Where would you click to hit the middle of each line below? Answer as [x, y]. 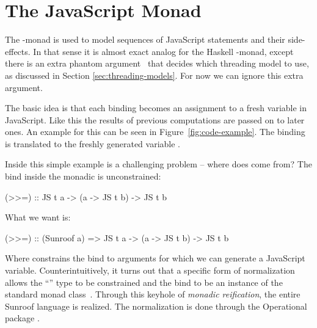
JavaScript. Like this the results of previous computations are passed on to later [155, 119]
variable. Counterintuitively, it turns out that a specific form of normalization [150, 270]
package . [22, 318]
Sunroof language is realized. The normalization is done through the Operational [156, 306]
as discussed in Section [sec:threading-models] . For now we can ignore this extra [154, 75]
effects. [18, 51]
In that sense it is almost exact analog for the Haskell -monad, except [163, 51]
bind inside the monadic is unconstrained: [83, 176]
